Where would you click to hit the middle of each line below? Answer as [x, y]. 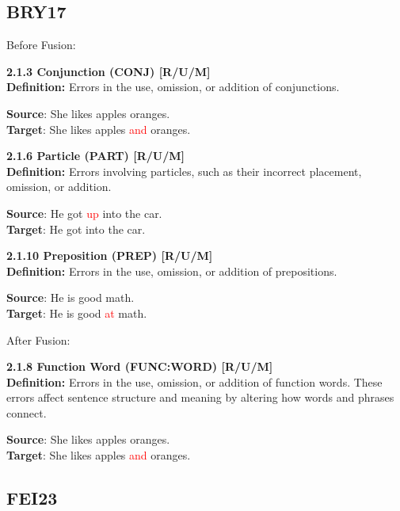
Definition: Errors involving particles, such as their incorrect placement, [184, 171]
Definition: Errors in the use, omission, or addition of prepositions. [172, 271]
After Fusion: [38, 339]
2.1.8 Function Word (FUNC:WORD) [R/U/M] [140, 366]
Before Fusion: [41, 45]
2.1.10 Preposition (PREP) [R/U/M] [110, 255]
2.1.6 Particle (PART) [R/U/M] [95, 156]
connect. [27, 412]
